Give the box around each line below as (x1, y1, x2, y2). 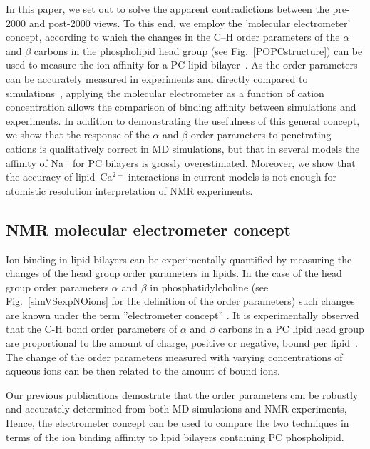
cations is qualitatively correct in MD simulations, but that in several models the (6, 141, 360, 156)
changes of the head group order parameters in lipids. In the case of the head (6, 266, 342, 281)
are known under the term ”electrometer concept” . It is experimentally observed (6, 307, 359, 322)
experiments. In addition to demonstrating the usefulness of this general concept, (6, 113, 360, 128)
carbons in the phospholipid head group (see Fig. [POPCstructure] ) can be (34, 43, 363, 58)
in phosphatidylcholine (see (150, 279, 269, 294)
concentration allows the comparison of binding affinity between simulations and (6, 99, 356, 114)
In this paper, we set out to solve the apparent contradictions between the (6, 1, 329, 16)
